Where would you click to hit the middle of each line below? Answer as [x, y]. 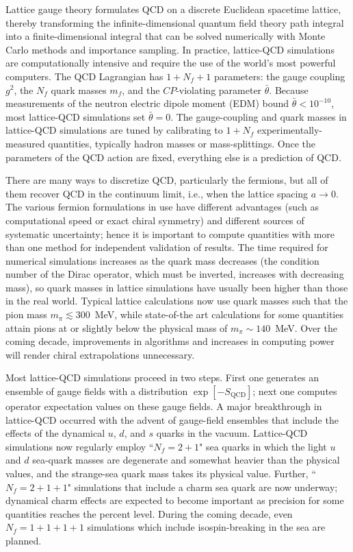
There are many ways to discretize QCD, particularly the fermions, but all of [167, 180]
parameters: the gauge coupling [279, 76]
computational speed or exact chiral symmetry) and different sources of [155, 220]
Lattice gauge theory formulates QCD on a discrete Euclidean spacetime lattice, [173, 9]
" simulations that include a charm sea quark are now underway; [202, 487]
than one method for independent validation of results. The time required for [167, 247]
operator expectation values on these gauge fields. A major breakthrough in [164, 406]
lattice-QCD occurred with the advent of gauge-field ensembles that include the [172, 419]
